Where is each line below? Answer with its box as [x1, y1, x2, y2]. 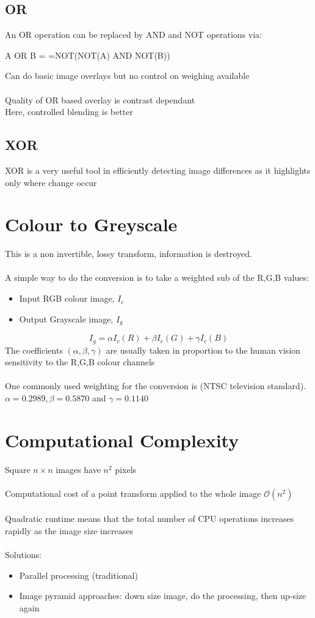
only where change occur [5, 176, 97, 188]
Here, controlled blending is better [5, 105, 133, 118]
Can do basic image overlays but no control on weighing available [5, 69, 250, 82]
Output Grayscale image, [19, 312, 114, 325]
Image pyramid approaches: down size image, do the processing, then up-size [19, 589, 306, 602]
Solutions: [5, 548, 42, 561]
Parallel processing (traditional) [19, 568, 138, 581]
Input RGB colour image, [19, 292, 115, 305]
